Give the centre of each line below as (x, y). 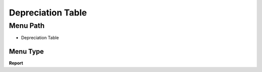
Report (16, 63)
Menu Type (26, 51)
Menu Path (27, 26)
